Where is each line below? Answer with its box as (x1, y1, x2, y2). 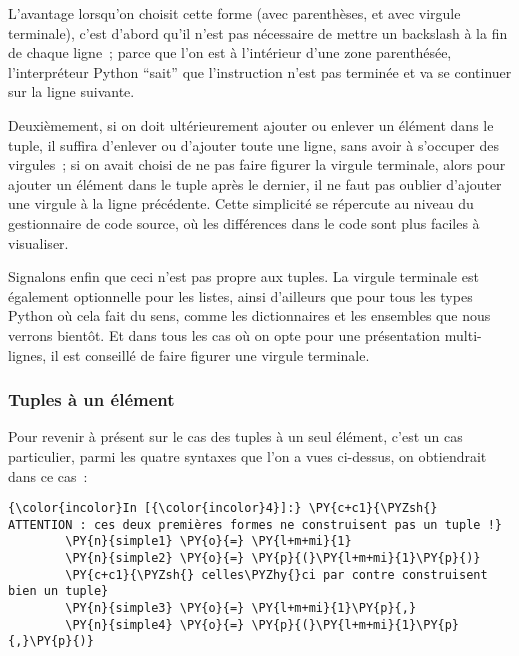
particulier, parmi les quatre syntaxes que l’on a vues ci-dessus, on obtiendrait (8, 445, 487, 466)
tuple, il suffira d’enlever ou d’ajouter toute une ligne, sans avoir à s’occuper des (8, 134, 499, 155)
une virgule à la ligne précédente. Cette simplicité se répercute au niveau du (8, 193, 474, 214)
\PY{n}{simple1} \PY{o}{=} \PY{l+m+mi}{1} (65, 534, 352, 549)
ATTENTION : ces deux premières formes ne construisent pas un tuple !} (8, 517, 502, 532)
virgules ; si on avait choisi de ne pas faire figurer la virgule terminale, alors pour (8, 154, 506, 175)
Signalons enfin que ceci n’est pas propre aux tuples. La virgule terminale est (8, 266, 479, 287)
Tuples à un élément (8, 387, 175, 412)
